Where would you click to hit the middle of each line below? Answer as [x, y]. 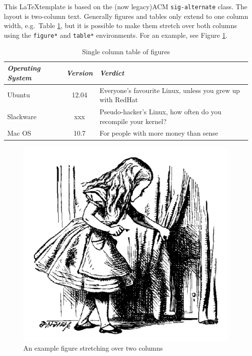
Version [79, 72]
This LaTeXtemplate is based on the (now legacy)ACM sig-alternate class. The [126, 6]
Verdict [112, 72]
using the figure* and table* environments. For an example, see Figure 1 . [116, 35]
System [19, 77]
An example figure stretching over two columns [93, 348]
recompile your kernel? [133, 121]
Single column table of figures [126, 51]
